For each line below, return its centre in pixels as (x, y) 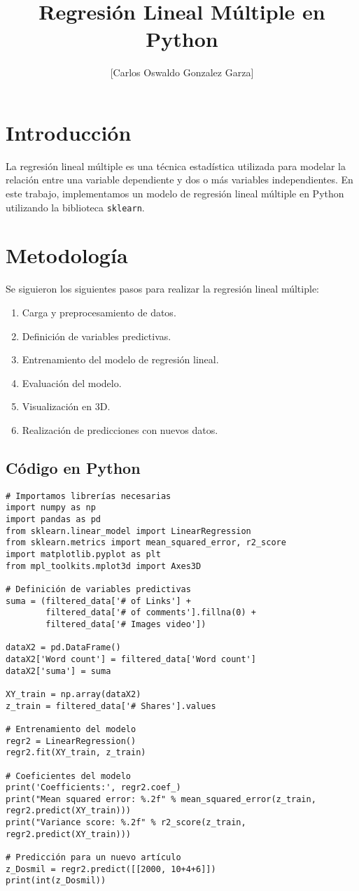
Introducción (69, 132)
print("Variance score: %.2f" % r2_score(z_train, (126, 823)
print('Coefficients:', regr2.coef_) (93, 788)
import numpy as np (51, 508)
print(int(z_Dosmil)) (56, 881)
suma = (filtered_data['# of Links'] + (98, 601)
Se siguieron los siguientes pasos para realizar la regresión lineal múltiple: (162, 289)
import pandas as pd (54, 520)
